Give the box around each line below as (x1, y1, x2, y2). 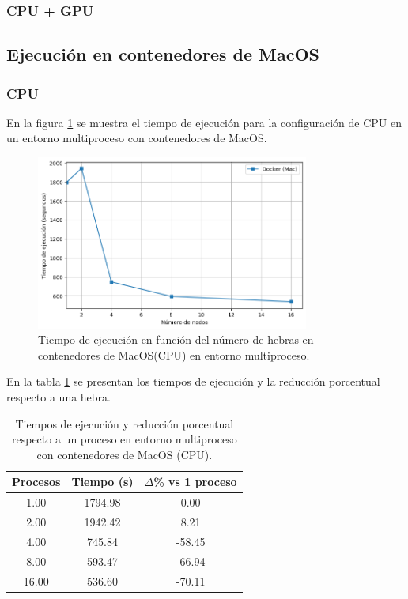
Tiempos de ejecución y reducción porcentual (15, 415, 234, 431)
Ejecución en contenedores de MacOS (6, 42, 320, 66)
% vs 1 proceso (153, 473, 237, 490)
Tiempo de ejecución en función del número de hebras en (38, 331, 314, 348)
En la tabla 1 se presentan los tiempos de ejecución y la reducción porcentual (6, 373, 380, 390)
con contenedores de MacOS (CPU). (36, 446, 213, 462)
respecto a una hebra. (6, 388, 111, 405)
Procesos (12, 473, 61, 490)
